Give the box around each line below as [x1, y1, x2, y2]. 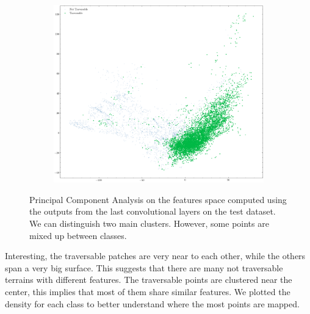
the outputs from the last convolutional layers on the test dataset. [29, 205, 276, 218]
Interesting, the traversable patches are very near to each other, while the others [5, 249, 306, 262]
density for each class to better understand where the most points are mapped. [5, 297, 300, 310]
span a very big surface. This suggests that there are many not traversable [5, 261, 283, 274]
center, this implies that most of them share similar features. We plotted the [5, 285, 290, 298]
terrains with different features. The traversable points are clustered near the [5, 273, 292, 286]
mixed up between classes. [29, 229, 127, 241]
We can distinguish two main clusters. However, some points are [29, 217, 269, 230]
